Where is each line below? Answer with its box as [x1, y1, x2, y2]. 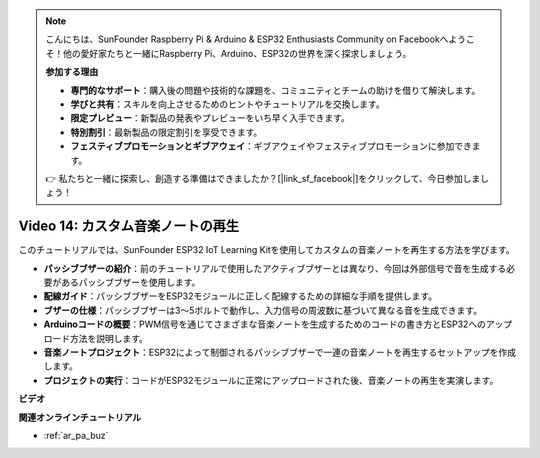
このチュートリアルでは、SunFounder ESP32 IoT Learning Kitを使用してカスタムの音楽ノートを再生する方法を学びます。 [18, 244, 515, 256]
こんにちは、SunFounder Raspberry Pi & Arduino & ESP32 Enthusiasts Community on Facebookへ [45, 33, 449, 45]
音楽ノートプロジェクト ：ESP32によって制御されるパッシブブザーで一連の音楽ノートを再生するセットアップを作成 [43, 346, 517, 358]
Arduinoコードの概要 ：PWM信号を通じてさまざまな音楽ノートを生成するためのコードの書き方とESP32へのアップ [43, 318, 513, 330]
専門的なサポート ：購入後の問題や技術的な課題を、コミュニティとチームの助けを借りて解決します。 [70, 84, 481, 96]
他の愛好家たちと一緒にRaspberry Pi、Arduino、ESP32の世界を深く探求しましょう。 [62, 47, 412, 59]
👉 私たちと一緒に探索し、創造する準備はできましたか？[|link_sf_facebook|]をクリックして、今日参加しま [45, 172, 481, 184]
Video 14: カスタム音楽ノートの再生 [18, 218, 240, 235]
